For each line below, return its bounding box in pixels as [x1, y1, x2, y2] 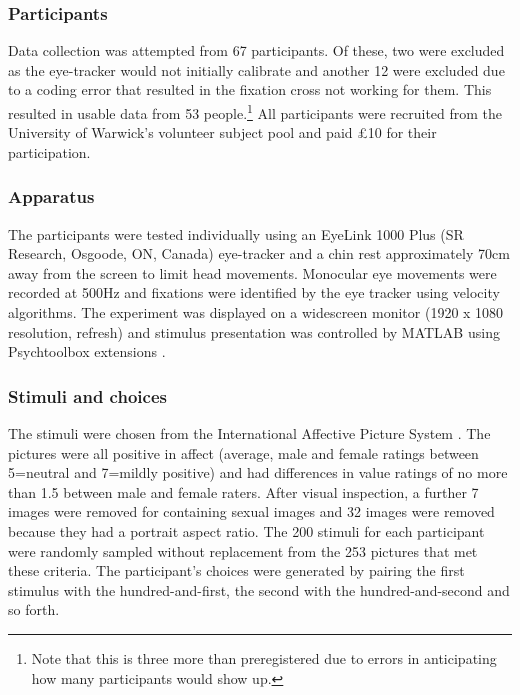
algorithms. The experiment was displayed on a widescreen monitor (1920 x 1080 [8, 302, 504, 323]
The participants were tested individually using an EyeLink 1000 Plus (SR [8, 223, 464, 244]
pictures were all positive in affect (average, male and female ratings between [8, 442, 479, 463]
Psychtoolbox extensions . [8, 341, 166, 362]
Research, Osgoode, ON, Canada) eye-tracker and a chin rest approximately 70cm [8, 243, 510, 264]
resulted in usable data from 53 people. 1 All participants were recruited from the [8, 100, 503, 123]
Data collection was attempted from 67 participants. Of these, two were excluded [8, 40, 505, 61]
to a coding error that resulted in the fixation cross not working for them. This [8, 79, 492, 100]
